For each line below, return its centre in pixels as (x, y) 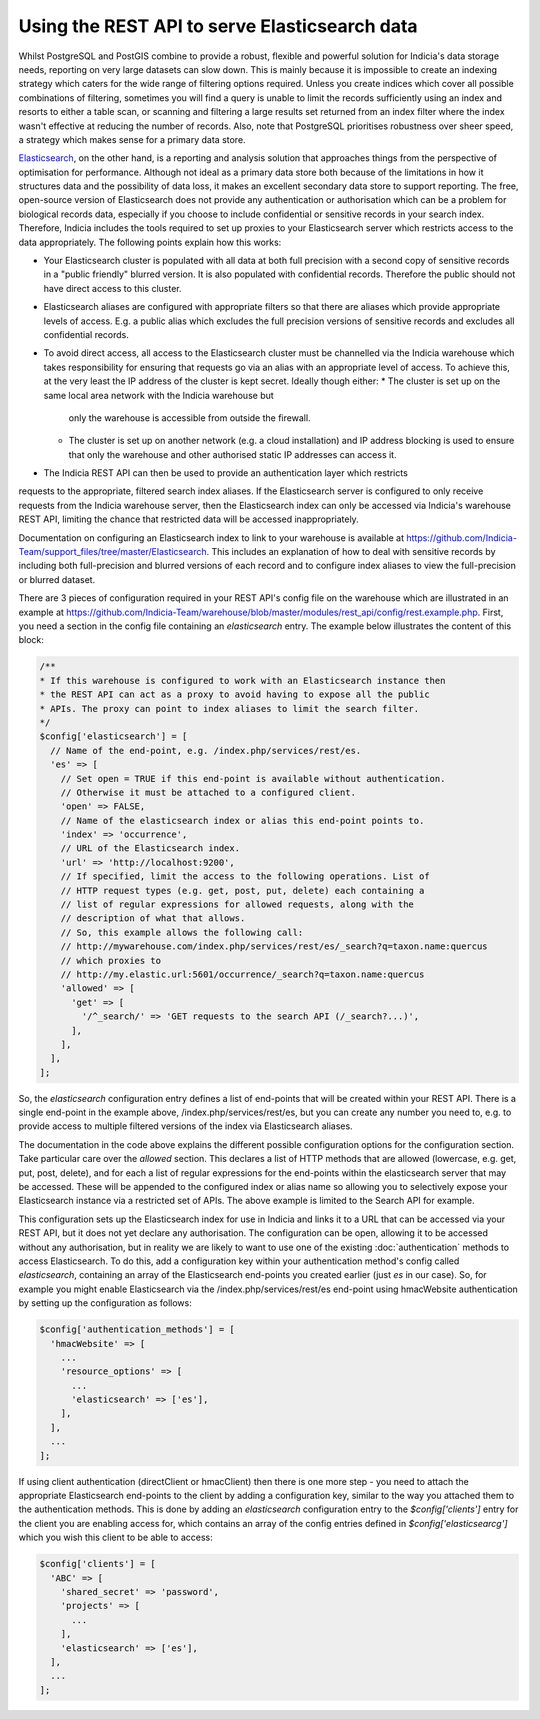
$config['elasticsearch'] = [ (113, 736)
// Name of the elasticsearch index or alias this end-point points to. (242, 820)
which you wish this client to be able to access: (116, 1537)
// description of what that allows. (153, 918)
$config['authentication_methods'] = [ (137, 1329)
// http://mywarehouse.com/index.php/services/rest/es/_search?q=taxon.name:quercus (274, 946)
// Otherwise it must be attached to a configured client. (208, 792)
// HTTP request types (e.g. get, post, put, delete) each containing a (242, 890)
